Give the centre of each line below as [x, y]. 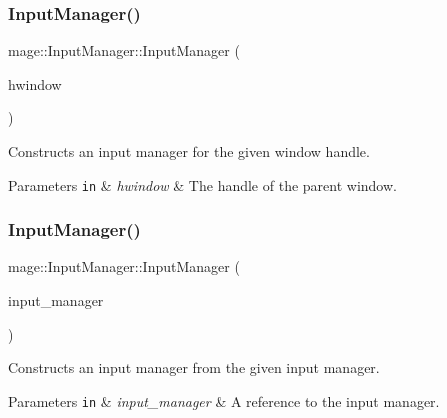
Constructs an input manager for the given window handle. [189, 151]
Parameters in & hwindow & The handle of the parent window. [202, 184]
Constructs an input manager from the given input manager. [194, 367]
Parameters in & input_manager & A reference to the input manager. [224, 400]
